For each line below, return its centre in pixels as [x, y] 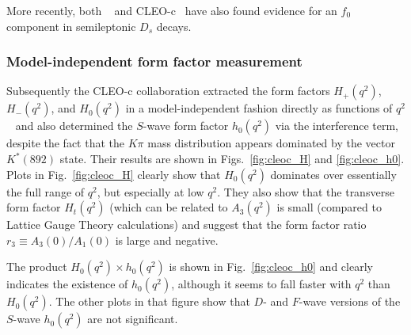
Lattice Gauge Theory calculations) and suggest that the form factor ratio [186, 225]
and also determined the [74, 126]
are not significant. [133, 319]
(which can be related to [169, 207]
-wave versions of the [350, 301]
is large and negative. [167, 240]
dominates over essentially [333, 174]
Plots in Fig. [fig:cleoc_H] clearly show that [114, 174]
